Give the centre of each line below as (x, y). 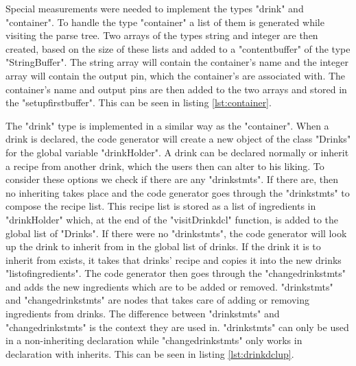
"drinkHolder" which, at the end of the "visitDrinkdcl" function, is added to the (172, 219)
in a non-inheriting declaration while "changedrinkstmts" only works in (154, 340)
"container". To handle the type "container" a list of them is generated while (165, 22)
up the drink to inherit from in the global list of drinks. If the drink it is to (163, 246)
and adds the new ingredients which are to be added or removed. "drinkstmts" (169, 286)
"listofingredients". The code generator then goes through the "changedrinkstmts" (176, 273)
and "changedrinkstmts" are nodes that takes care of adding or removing (158, 300)
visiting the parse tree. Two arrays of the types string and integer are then (162, 35)
